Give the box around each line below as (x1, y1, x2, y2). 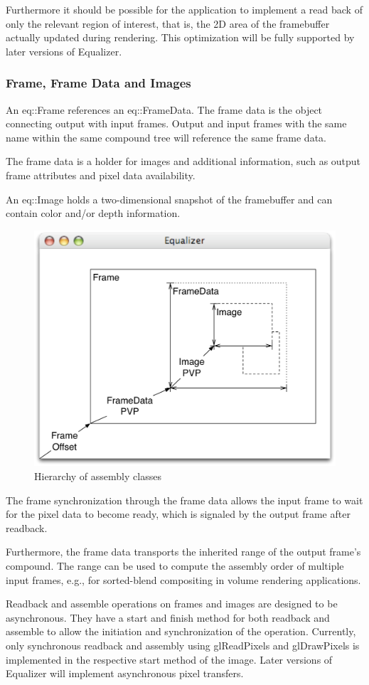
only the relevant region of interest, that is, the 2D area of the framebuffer (6, 16, 330, 31)
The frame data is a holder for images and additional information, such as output (6, 154, 361, 169)
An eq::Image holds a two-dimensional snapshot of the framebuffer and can (6, 191, 333, 206)
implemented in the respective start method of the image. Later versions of (6, 652, 333, 667)
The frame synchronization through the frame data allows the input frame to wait (6, 492, 363, 507)
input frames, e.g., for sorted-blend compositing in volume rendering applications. (6, 572, 361, 587)
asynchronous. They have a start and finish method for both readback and (6, 610, 330, 625)
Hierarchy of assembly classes (34, 469, 161, 483)
